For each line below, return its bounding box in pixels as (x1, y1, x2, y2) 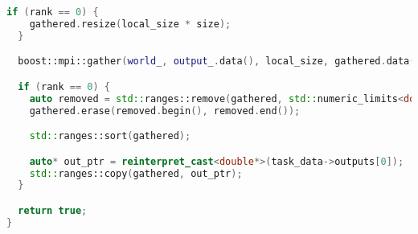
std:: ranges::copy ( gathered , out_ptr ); (29, 167, 243, 179)
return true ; (18, 204, 88, 216)
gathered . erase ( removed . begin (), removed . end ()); (29, 105, 301, 117)
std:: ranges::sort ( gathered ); (29, 130, 191, 142)
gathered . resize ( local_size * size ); (29, 18, 232, 30)
